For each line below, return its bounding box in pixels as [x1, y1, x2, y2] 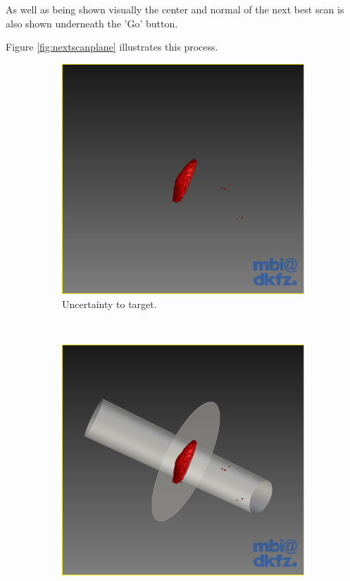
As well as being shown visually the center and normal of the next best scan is [6, 2, 344, 16]
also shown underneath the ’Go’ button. [6, 15, 178, 30]
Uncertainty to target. [62, 296, 157, 311]
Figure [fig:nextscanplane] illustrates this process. [6, 39, 218, 54]
